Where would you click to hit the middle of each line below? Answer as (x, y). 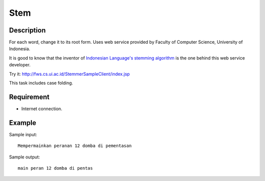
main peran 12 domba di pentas (55, 168)
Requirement (29, 97)
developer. (20, 65)
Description (27, 30)
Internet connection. (42, 109)
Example (23, 123)
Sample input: (23, 134)
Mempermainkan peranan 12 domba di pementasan (75, 146)
